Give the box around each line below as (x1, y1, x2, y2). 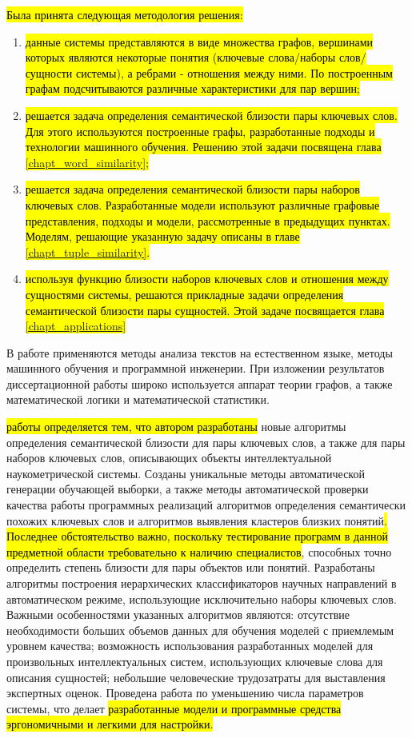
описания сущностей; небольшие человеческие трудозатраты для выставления (6, 668, 386, 685)
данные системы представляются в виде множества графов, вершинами (25, 33, 373, 50)
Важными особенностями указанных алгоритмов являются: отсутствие (6, 606, 350, 623)
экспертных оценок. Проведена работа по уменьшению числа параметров (6, 684, 364, 701)
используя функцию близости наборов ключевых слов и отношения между (25, 270, 389, 287)
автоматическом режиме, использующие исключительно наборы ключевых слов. (6, 590, 397, 607)
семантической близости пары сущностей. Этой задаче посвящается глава (25, 301, 385, 318)
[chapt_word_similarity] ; (25, 154, 149, 170)
